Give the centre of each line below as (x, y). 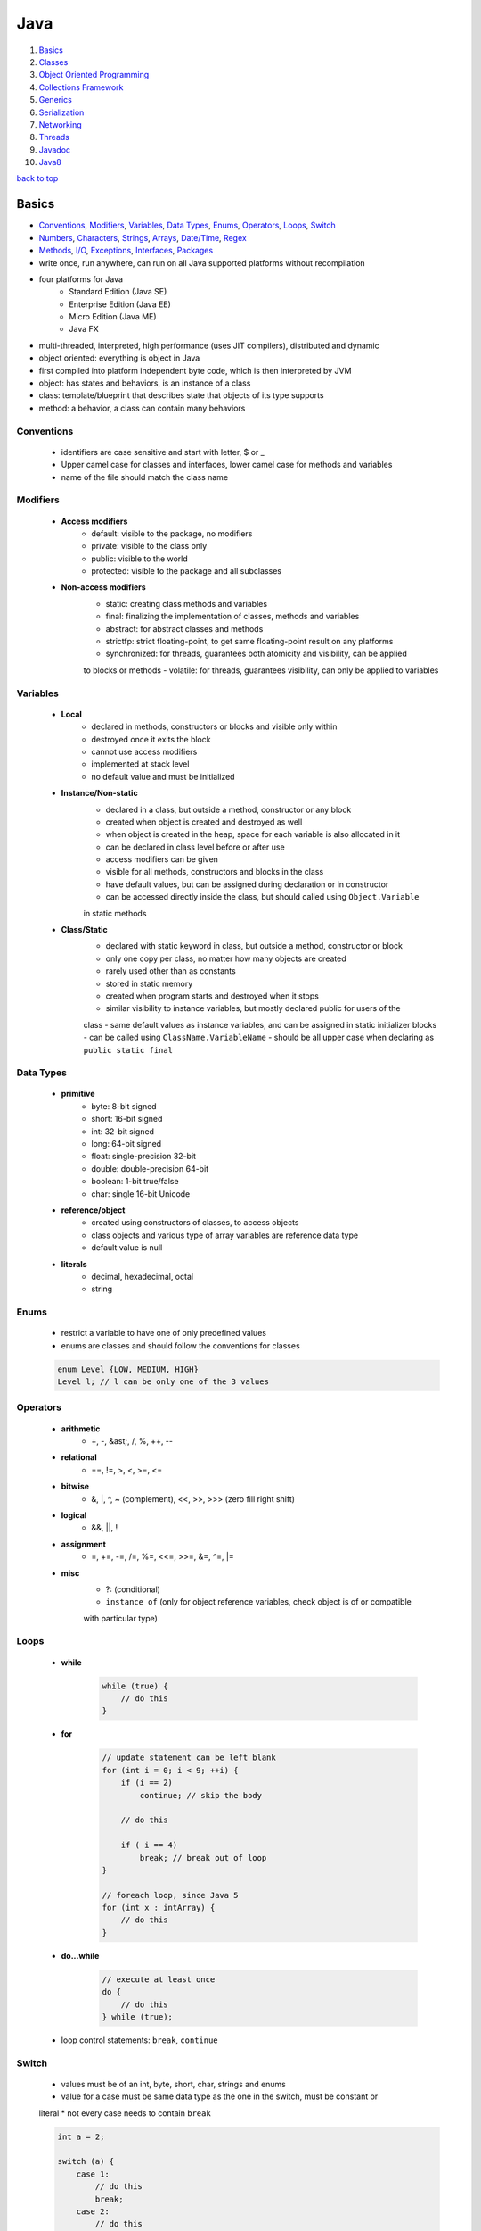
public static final (128, 1050)
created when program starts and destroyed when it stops (212, 996)
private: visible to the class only (149, 546)
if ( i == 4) (149, 1845)
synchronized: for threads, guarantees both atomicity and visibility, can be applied (256, 654)
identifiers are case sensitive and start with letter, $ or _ (163, 452)
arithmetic (81, 1429)
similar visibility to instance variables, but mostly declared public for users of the (253, 1008)
